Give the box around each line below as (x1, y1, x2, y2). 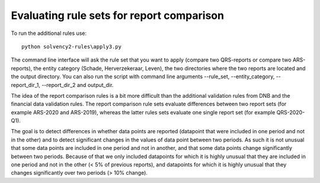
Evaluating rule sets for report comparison (11, 9, 225, 22)
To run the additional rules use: (11, 30, 87, 37)
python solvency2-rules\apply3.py (21, 43, 121, 50)
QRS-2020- (276, 108, 305, 115)
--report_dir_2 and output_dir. (41, 81, 114, 88)
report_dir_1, (11, 81, 41, 88)
